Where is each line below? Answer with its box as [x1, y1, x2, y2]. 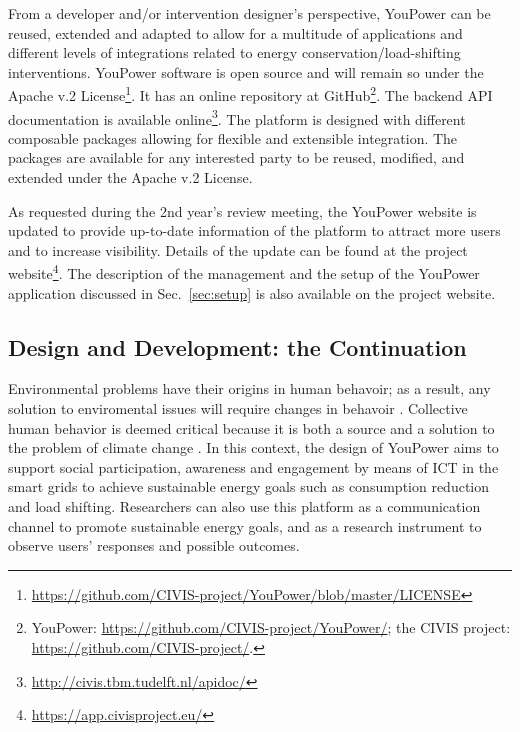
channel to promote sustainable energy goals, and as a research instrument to [8, 515, 482, 536]
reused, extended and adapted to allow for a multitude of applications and [8, 22, 463, 43]
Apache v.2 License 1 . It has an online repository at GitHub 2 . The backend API [8, 82, 493, 106]
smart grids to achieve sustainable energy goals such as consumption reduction [8, 476, 490, 497]
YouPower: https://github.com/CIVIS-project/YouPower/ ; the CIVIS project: [31, 617, 511, 638]
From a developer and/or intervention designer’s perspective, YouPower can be [8, 3, 491, 23]
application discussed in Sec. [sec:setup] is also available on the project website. [8, 282, 496, 303]
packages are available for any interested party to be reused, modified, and [8, 147, 465, 168]
